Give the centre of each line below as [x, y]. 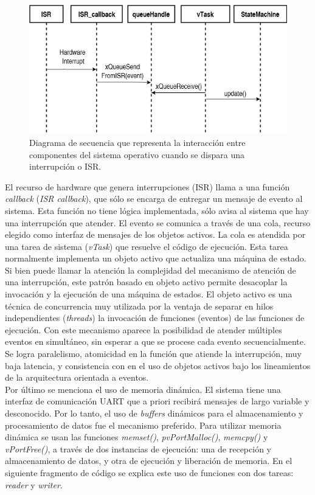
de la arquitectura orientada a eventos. [77, 377]
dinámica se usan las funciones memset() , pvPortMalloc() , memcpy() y [137, 437]
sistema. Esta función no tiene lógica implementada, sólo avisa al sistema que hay [157, 210]
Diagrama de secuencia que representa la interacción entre [137, 142]
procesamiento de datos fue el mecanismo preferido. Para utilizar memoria [143, 425]
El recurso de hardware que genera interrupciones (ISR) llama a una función [147, 186]
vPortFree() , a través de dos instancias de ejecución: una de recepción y [138, 448]
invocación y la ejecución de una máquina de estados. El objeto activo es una [149, 294]
